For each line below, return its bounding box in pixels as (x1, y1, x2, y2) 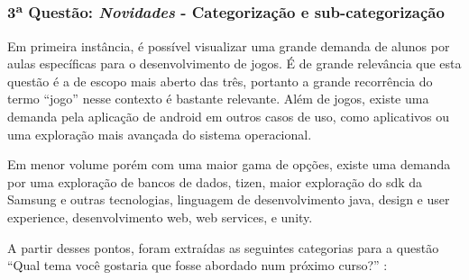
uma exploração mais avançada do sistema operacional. (7, 124, 312, 143)
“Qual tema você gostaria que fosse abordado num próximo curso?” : (7, 256, 388, 275)
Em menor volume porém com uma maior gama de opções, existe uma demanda (7, 155, 451, 174)
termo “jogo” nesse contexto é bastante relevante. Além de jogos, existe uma (7, 89, 429, 108)
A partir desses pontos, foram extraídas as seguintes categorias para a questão (7, 238, 439, 257)
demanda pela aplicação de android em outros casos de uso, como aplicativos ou (7, 107, 450, 126)
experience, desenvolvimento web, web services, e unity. (7, 208, 313, 227)
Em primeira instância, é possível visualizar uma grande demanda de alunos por (7, 36, 450, 55)
